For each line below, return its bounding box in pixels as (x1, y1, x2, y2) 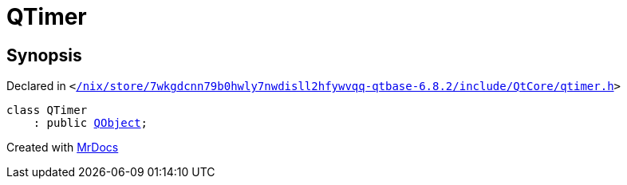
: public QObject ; (33, 116, 148, 130)
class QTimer (6, 104, 88, 117)
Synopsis (6, 45, 82, 65)
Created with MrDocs (6, 140, 119, 155)
